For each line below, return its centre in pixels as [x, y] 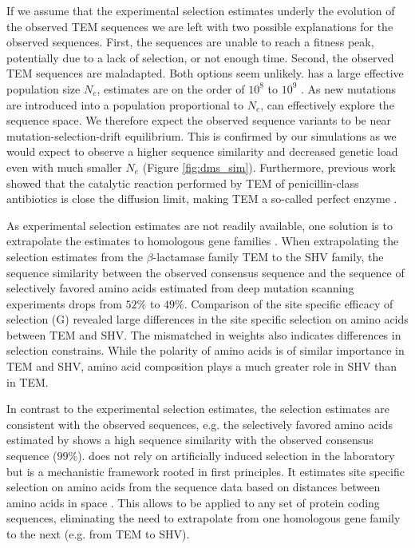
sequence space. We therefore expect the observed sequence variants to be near [199, 120]
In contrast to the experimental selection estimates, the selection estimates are [198, 409]
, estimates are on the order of [171, 88]
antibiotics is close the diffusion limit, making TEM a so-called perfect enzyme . [202, 199]
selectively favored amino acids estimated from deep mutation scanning [180, 288]
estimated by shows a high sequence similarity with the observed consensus [190, 440]
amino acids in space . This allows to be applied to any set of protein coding [193, 502]
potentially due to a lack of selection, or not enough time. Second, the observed [200, 57]
